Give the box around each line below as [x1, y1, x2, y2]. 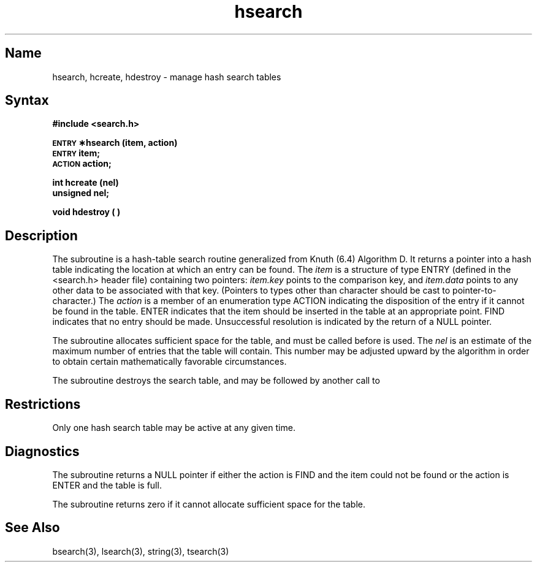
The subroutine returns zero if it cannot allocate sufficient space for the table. [52, 498, 366, 509]
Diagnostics [5, 443, 80, 459]
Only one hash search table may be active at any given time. [52, 422, 295, 433]
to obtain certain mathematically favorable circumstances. [52, 356, 287, 367]
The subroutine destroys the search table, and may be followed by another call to [52, 375, 380, 386]
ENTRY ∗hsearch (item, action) [52, 137, 178, 148]
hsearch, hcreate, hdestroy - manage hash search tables [52, 71, 281, 82]
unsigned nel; [52, 188, 110, 199]
